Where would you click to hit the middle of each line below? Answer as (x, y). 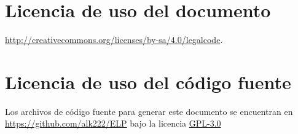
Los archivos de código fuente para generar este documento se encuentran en (149, 111)
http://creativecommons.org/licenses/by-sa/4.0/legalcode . (114, 40)
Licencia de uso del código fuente (148, 81)
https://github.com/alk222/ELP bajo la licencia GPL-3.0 (113, 123)
